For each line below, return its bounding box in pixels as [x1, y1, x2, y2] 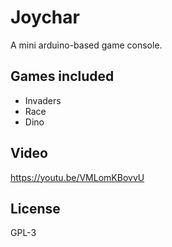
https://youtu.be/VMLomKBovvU [10, 171, 145, 183]
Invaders [24, 94, 62, 106]
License [10, 200, 61, 217]
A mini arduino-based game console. [10, 39, 163, 51]
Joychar [10, 6, 80, 29]
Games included [10, 68, 115, 85]
